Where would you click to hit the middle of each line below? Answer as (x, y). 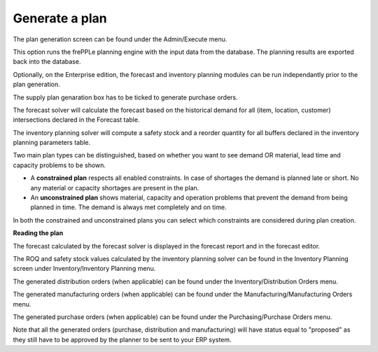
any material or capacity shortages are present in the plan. (115, 188)
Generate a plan (60, 18)
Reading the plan (38, 233)
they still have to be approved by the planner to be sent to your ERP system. (122, 339)
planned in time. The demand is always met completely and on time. (128, 207)
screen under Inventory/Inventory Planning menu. (84, 269)
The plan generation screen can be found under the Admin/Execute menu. (120, 39)
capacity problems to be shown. (59, 165)
